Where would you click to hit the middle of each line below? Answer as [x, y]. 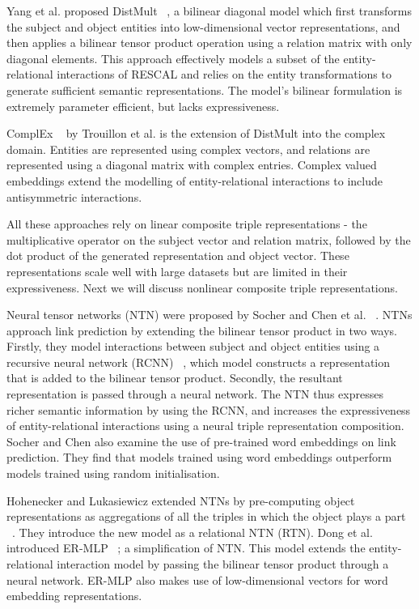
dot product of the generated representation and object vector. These [178, 256]
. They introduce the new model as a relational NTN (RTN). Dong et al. [193, 532]
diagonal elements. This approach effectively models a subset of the [173, 58]
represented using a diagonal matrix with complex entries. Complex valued [192, 165]
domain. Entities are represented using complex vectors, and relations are [188, 149]
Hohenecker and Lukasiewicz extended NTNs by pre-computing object [181, 500]
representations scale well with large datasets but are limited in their [177, 271]
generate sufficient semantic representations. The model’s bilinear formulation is [205, 89]
